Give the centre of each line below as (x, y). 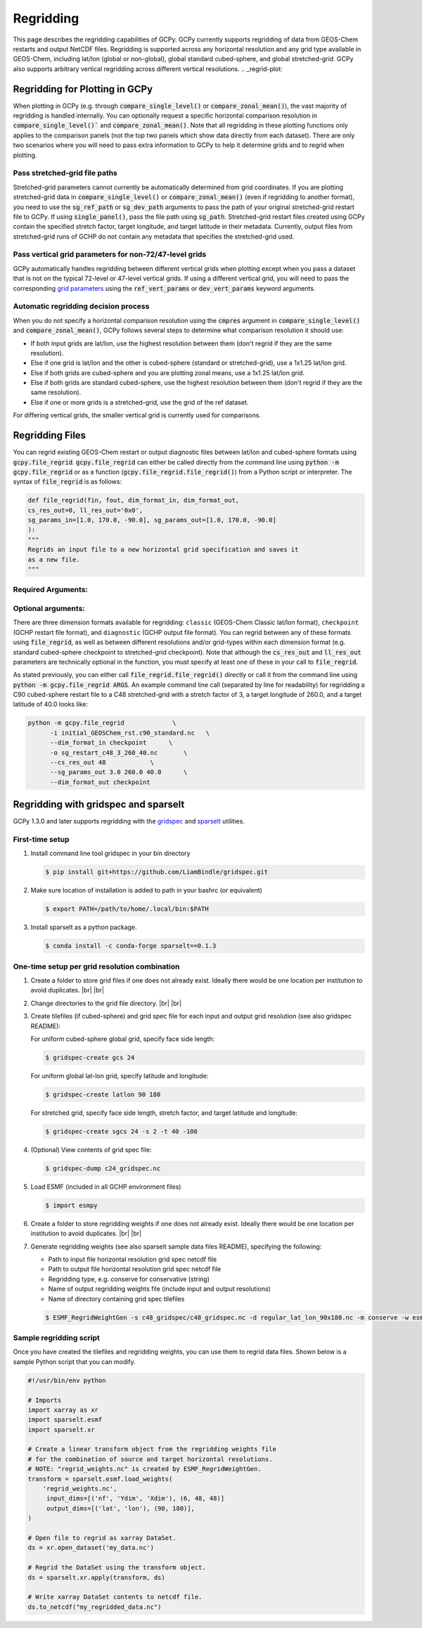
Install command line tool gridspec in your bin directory (110, 853)
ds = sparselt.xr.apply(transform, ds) (96, 1577)
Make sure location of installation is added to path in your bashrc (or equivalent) (147, 890)
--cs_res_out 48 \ (102, 763)
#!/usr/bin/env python (67, 1380)
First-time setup (41, 840)
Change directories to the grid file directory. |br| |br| (106, 1003)
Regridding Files (50, 435)
